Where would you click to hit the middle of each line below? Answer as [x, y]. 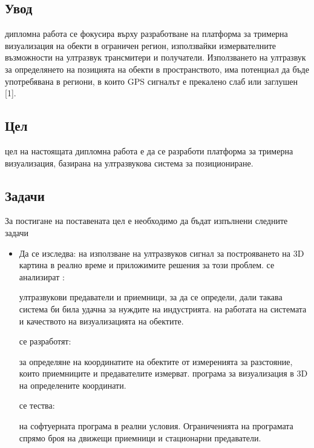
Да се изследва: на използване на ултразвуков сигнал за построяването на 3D [162, 253]
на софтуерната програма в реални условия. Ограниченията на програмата [156, 426]
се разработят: [45, 341]
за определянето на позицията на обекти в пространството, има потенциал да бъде [157, 69]
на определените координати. [73, 385]
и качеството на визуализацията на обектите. [101, 321]
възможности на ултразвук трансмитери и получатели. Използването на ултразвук [155, 57]
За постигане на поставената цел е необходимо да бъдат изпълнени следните [146, 221]
